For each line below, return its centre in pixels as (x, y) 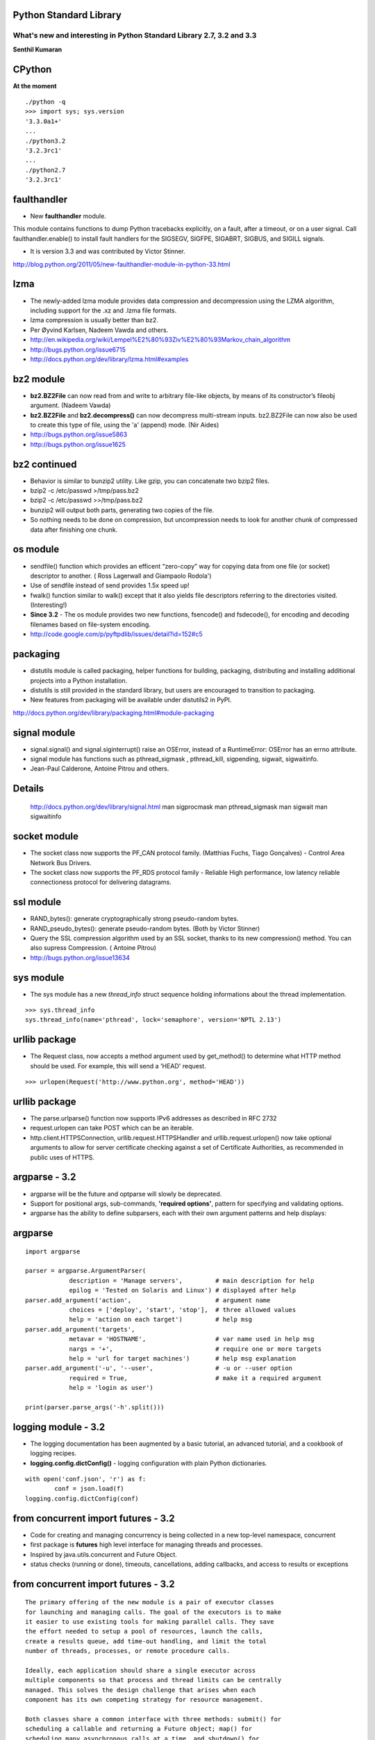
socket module (46, 836)
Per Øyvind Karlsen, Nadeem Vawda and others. (99, 330)
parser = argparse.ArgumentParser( (86, 1271)
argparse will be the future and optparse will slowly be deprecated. (126, 1194)
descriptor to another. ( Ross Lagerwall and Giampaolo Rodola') (121, 576)
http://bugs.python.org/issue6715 (78, 349)
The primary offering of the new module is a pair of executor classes (150, 1602)
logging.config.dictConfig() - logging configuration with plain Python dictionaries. (149, 1463)
